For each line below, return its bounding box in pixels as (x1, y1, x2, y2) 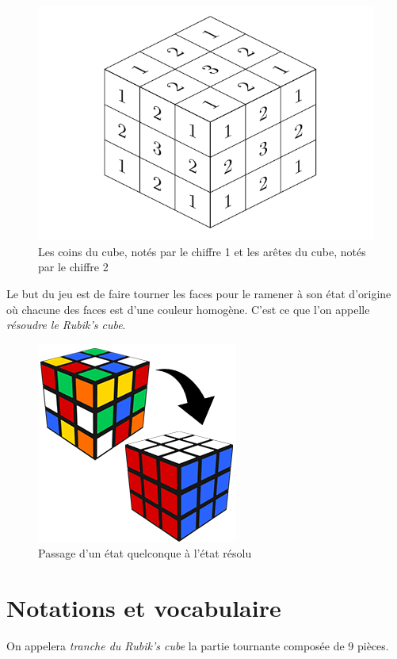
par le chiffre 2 (38, 259, 109, 275)
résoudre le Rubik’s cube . (6, 316, 126, 333)
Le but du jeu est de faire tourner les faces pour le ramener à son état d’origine (6, 285, 391, 301)
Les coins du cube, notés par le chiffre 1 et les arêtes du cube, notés (38, 243, 366, 259)
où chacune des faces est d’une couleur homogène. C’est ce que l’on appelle (6, 301, 370, 317)
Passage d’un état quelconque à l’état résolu (38, 545, 252, 561)
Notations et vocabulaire (6, 592, 281, 624)
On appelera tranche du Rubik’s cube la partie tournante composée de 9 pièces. (6, 638, 389, 654)
